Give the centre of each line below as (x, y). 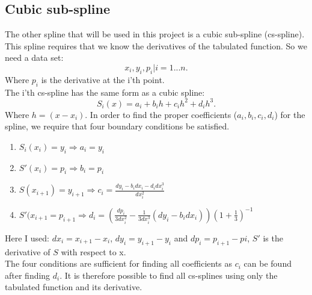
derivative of (28, 251)
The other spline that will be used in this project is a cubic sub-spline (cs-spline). (155, 34)
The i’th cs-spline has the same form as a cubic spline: (105, 92)
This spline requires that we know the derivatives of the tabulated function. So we (156, 45)
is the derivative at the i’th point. (103, 79)
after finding (28, 275)
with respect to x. (93, 251)
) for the (290, 114)
